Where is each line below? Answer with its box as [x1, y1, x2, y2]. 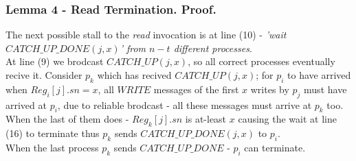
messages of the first [153, 82, 239, 96]
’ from [120, 40, 146, 55]
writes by [250, 82, 289, 96]
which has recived [97, 68, 172, 82]
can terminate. [244, 140, 306, 154]
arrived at [5, 97, 47, 112]
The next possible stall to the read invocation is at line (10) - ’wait [5, 27, 287, 42]
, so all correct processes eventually [188, 54, 335, 69]
